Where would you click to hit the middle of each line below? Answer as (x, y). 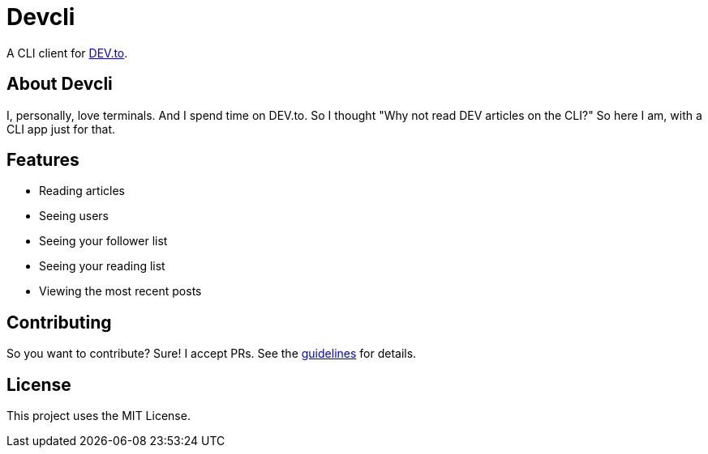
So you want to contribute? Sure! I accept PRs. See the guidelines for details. (212, 354)
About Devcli (60, 84)
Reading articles (82, 191)
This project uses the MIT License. (99, 416)
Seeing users (74, 216)
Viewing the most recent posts (120, 291)
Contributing (59, 322)
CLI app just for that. (61, 129)
